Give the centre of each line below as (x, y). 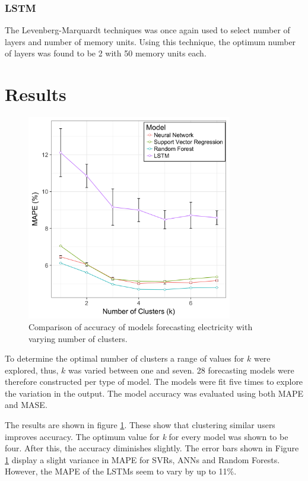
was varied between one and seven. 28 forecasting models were (181, 370)
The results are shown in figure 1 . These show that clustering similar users (140, 425)
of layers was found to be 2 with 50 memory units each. (106, 53)
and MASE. (26, 405)
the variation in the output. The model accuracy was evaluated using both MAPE (154, 393)
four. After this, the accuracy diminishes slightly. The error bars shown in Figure (152, 448)
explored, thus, (32, 370)
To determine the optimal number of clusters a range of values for (125, 358)
